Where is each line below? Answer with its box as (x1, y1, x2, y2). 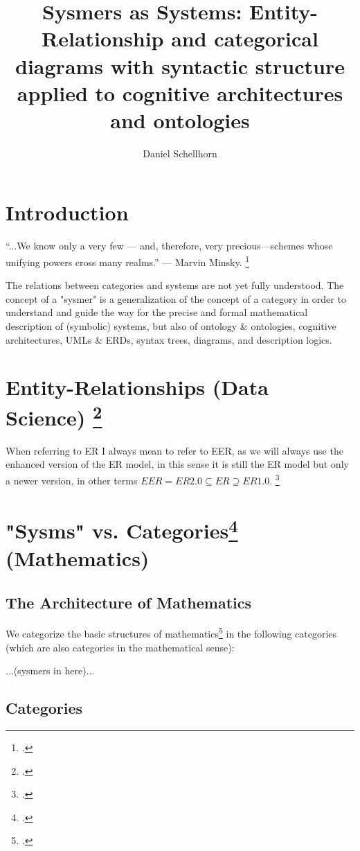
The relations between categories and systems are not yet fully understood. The (6, 278, 344, 292)
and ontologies (110, 105, 250, 134)
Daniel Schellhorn (143, 146, 217, 160)
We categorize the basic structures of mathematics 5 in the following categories (6, 624, 337, 641)
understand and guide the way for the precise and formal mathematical (6, 305, 308, 319)
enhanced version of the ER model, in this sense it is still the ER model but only (6, 457, 349, 471)
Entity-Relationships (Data (6, 373, 269, 401)
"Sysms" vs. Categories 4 (6, 514, 238, 545)
